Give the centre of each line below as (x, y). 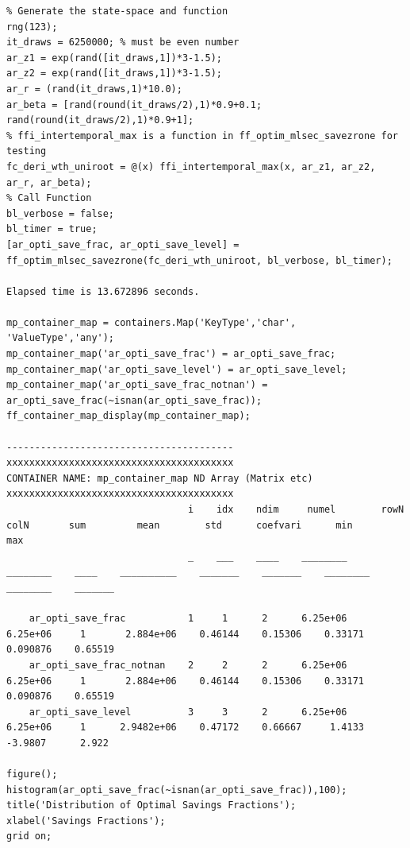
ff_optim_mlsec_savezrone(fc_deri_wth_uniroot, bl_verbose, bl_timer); (199, 260)
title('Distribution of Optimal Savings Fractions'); (151, 805)
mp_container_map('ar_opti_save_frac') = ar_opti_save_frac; (171, 354)
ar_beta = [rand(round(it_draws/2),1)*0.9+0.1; (134, 105)
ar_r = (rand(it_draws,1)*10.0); (94, 89)
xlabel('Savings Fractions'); (86, 821)
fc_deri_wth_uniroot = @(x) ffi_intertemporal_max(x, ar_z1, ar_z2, (191, 167)
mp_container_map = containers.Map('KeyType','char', (151, 322)
